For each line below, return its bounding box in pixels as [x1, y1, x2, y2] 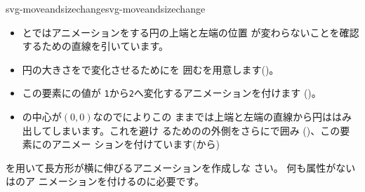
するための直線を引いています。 [22, 39, 168, 53]
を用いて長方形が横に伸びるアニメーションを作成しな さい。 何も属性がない [6, 160, 356, 174]
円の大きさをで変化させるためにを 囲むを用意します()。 [22, 62, 279, 76]
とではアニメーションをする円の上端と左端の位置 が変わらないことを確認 [22, 25, 359, 39]
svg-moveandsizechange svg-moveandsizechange [6, 1, 206, 15]
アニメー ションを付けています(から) [51, 137, 220, 151]
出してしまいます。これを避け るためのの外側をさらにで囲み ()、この [22, 123, 340, 137]
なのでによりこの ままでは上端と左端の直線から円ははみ [93, 109, 352, 124]
